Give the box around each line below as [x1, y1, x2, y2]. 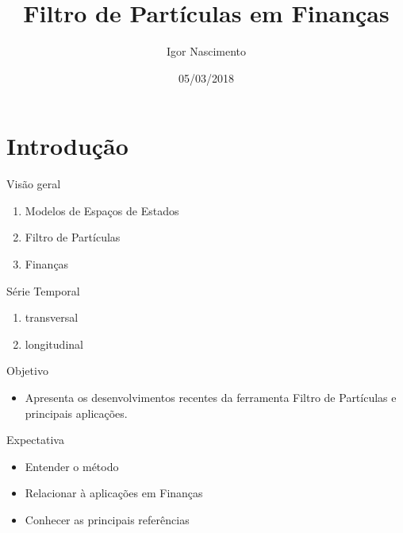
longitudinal [25, 335, 83, 352]
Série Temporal [6, 282, 80, 299]
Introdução [6, 129, 129, 162]
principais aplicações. [25, 404, 128, 421]
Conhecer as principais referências [25, 511, 190, 527]
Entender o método [25, 458, 119, 474]
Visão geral [6, 176, 61, 192]
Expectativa [6, 431, 64, 448]
